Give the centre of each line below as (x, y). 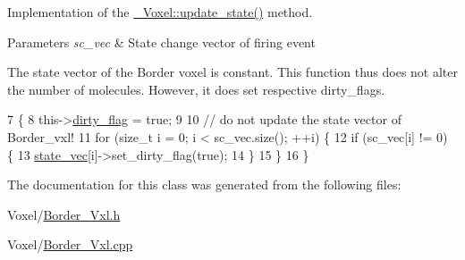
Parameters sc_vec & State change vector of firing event (161, 42)
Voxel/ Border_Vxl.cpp (70, 244)
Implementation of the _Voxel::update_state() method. (160, 12)
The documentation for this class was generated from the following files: (204, 185)
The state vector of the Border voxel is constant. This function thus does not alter (232, 72)
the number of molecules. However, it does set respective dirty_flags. (196, 89)
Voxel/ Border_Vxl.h (64, 214)
